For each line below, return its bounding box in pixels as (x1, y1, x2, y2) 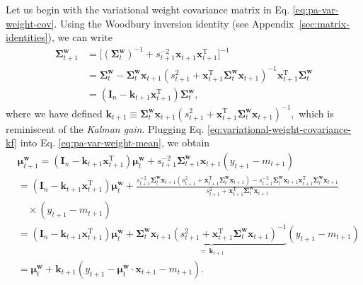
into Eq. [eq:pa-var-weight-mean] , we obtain (20, 135, 210, 150)
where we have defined (6, 105, 103, 120)
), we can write (47, 30, 113, 45)
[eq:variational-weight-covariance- (207, 121, 352, 136)
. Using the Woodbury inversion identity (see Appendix (54, 16, 294, 30)
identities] (6, 30, 48, 45)
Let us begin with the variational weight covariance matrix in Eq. (6, 2, 290, 16)
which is (299, 105, 334, 120)
